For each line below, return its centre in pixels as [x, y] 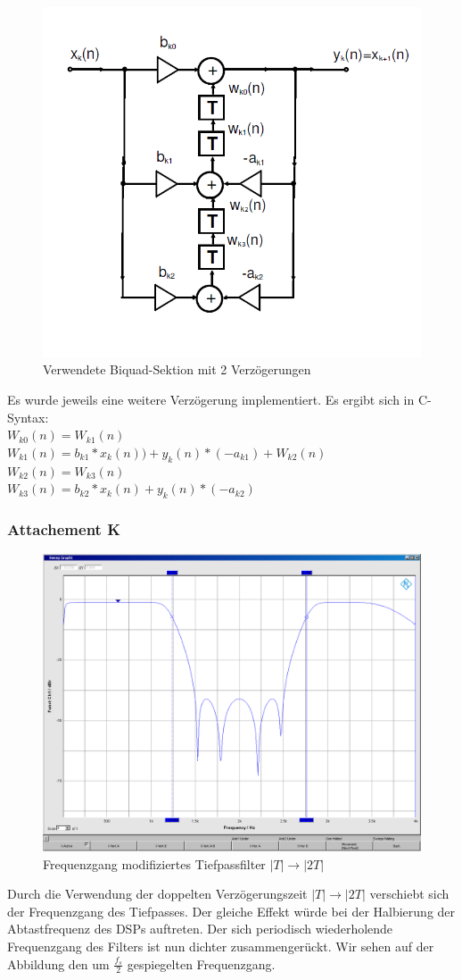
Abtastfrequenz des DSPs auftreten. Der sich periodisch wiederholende [200, 929]
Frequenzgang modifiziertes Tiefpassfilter [154, 863]
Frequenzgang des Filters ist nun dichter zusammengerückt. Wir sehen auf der [221, 946]
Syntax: [28, 417]
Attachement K [64, 528]
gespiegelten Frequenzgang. [201, 963]
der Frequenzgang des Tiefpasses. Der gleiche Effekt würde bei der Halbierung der [231, 911]
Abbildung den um [58, 963]
